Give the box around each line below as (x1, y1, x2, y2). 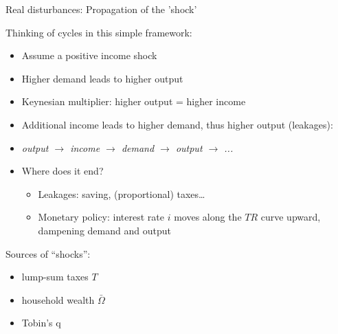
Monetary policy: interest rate (38, 210, 164, 224)
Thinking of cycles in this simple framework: (5, 25, 192, 39)
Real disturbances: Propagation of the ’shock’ (5, 2, 197, 16)
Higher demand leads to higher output (21, 71, 183, 85)
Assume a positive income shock (21, 48, 157, 63)
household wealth (21, 292, 95, 307)
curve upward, (260, 210, 321, 224)
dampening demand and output (38, 223, 171, 237)
